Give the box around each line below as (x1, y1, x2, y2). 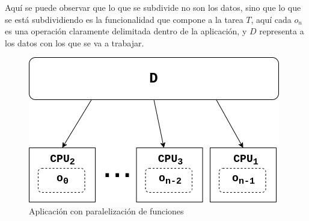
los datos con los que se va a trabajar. (5, 36, 144, 49)
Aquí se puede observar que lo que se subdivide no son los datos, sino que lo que (5, 1, 301, 13)
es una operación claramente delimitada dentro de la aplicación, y (5, 25, 247, 37)
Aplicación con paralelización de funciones (29, 204, 184, 217)
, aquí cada (251, 13, 292, 25)
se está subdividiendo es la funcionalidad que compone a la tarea (5, 13, 243, 25)
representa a (259, 25, 304, 37)
